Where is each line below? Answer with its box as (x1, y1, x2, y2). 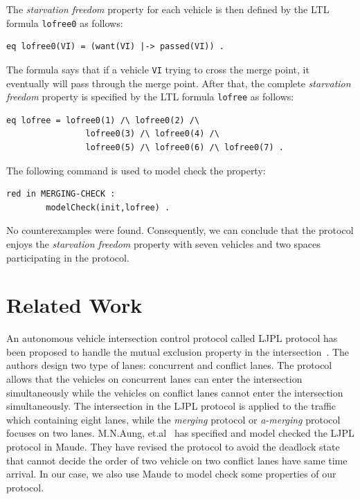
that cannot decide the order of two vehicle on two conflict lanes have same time (6, 453, 348, 467)
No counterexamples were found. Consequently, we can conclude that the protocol (6, 223, 354, 237)
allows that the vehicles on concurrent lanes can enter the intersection (6, 372, 303, 385)
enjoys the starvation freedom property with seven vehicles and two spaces (6, 236, 321, 251)
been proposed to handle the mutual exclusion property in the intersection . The (6, 344, 350, 359)
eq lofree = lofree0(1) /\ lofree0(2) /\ (6, 115, 200, 125)
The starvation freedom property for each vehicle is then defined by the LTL (6, 2, 330, 16)
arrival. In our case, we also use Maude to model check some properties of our (6, 466, 336, 481)
